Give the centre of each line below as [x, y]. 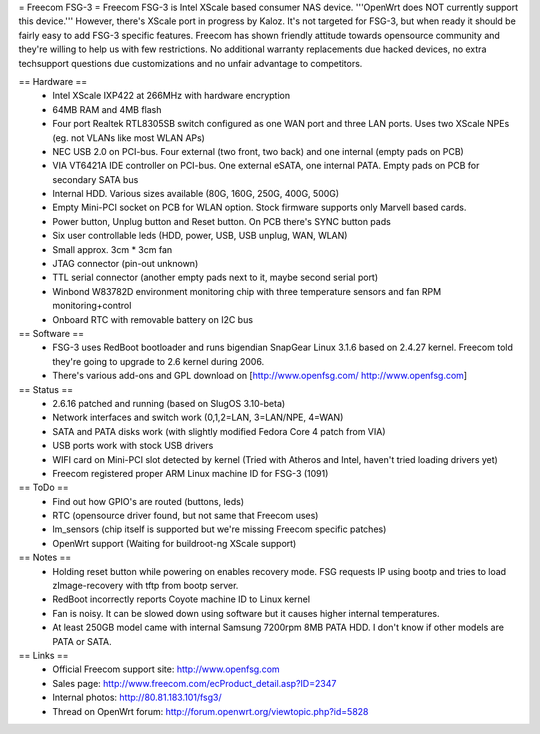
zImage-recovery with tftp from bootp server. [145, 586]
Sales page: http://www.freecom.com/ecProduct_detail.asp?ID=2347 [194, 683]
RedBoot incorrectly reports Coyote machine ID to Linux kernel [181, 599]
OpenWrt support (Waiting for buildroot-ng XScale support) [174, 543]
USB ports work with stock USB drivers [133, 446]
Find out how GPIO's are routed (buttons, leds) [148, 501]
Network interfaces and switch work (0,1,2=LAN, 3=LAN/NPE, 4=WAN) [198, 417]
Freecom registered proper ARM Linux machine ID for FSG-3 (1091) [190, 473]
